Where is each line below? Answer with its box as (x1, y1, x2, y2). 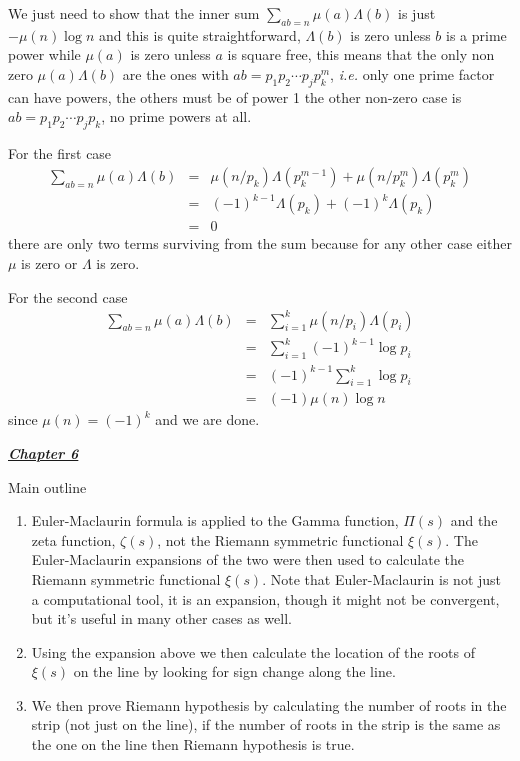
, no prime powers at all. (101, 106, 252, 127)
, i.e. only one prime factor (330, 63, 495, 84)
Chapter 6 (8, 442, 79, 463)
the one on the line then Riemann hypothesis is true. (31, 734, 355, 755)
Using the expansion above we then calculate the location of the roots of (31, 641, 475, 662)
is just (398, 3, 436, 23)
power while (8, 44, 81, 65)
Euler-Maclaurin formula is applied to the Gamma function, (31, 510, 399, 531)
